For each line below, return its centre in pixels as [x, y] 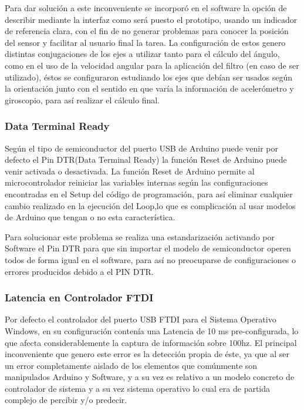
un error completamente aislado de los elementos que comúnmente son [131, 365]
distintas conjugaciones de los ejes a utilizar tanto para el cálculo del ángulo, [142, 54]
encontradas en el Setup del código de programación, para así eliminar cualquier [149, 194]
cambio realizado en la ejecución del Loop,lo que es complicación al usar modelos [150, 205]
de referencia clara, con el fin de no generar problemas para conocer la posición [147, 31]
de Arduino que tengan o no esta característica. [90, 217]
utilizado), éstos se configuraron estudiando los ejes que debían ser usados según [149, 77]
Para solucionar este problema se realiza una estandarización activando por [140, 236]
